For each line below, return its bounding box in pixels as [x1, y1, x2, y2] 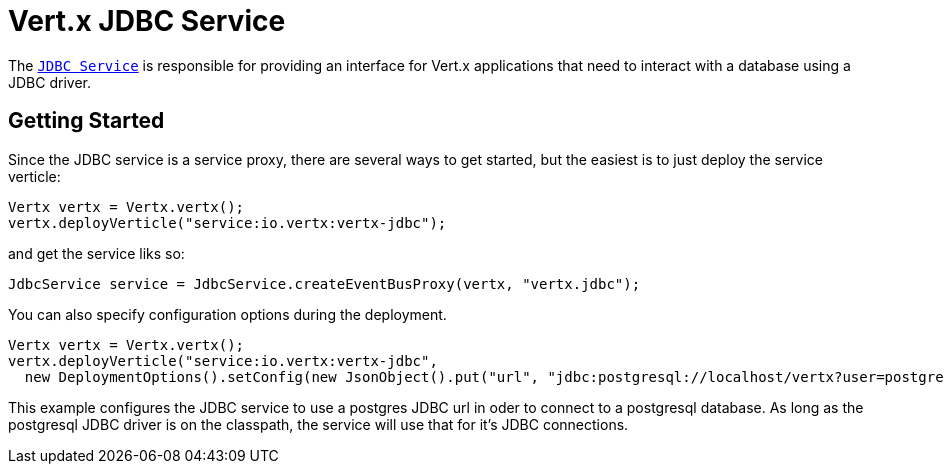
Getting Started [8, 108, 165, 134]
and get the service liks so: [8, 244, 185, 262]
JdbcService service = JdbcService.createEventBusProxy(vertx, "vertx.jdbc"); [8, 275, 641, 292]
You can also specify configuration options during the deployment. [8, 305, 447, 323]
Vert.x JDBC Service [8, 4, 286, 38]
